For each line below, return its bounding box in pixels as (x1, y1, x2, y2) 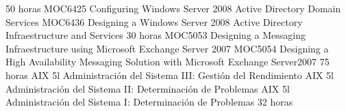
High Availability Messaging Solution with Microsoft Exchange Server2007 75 (5, 54, 330, 69)
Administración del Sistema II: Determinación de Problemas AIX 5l (5, 81, 290, 95)
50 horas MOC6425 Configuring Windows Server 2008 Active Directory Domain (5, 1, 341, 15)
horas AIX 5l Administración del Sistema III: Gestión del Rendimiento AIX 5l (5, 67, 334, 82)
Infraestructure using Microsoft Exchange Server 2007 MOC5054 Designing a (5, 41, 329, 55)
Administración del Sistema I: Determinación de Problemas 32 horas (5, 95, 293, 109)
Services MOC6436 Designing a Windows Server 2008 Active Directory (5, 14, 303, 29)
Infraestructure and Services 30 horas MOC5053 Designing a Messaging (5, 28, 306, 42)
